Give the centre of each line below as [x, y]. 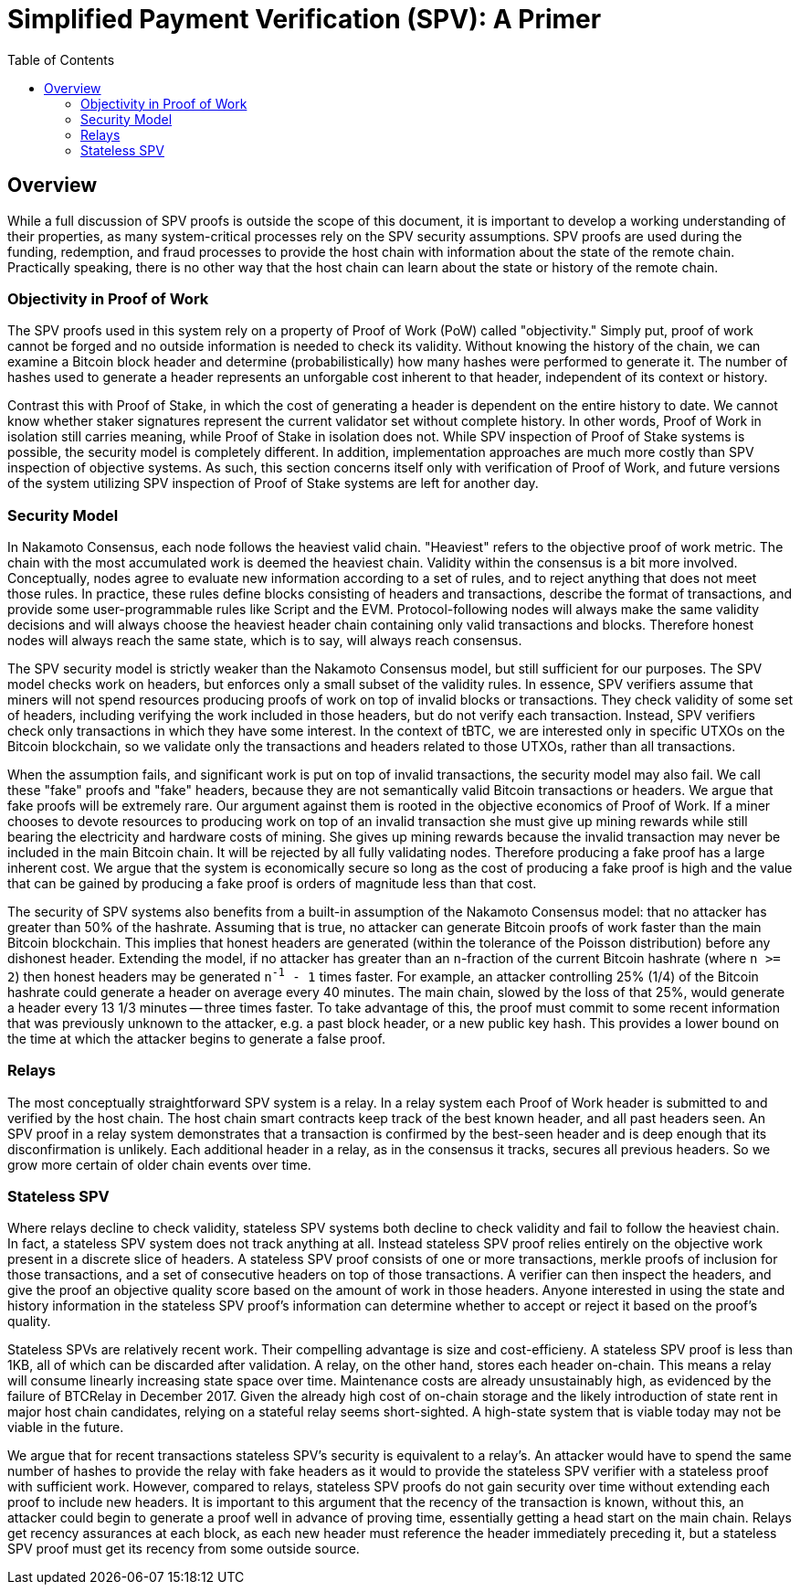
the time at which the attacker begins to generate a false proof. [196, 1038]
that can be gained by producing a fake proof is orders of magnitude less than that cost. [272, 884]
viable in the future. [66, 1427]
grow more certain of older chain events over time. [159, 1164]
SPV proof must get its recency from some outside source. [184, 1549]
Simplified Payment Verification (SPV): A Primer [305, 19]
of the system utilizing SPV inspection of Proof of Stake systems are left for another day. [273, 483]
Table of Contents [61, 59]
